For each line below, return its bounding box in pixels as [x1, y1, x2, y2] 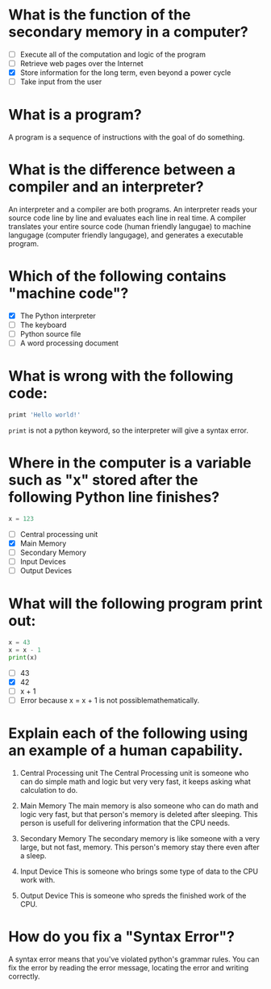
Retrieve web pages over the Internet [19, 59, 144, 68]
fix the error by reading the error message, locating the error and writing [8, 962, 249, 972]
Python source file [19, 329, 81, 339]
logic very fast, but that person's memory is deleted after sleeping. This [19, 809, 258, 819]
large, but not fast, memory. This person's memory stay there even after [19, 842, 260, 852]
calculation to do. [19, 785, 78, 794]
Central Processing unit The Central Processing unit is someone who [19, 768, 249, 777]
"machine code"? [8, 284, 129, 303]
